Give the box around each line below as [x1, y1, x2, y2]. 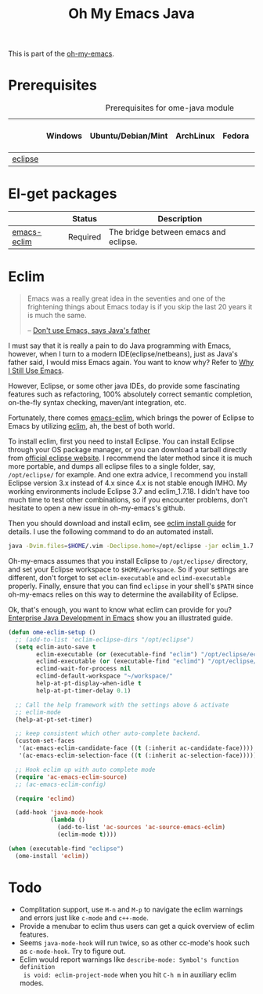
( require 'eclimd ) [15, 795, 76, 802]
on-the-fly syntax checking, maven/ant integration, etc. [8, 398, 186, 407]
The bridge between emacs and [108, 227, 226, 238]
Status [71, 214, 98, 225]
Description [157, 214, 203, 225]
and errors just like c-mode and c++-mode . [19, 912, 149, 923]
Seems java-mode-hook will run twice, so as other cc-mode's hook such [19, 937, 250, 947]
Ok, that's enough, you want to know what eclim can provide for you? [8, 605, 232, 614]
